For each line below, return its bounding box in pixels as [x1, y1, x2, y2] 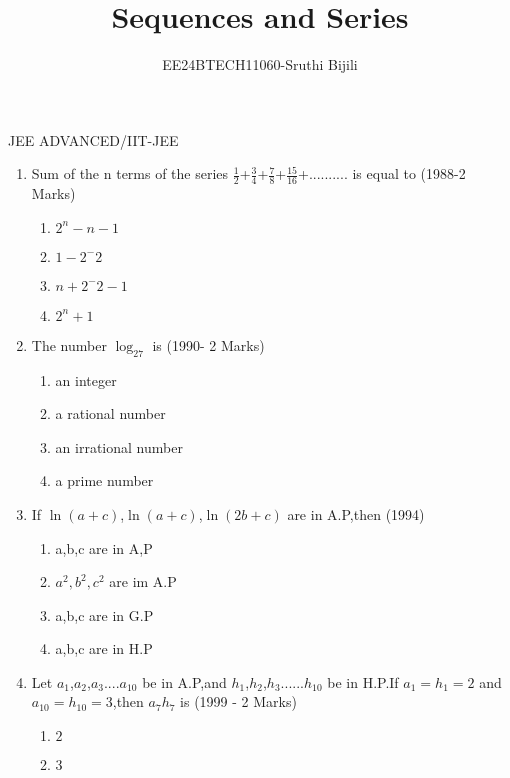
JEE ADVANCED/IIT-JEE [8, 129, 179, 150]
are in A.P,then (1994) [287, 503, 425, 524]
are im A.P [109, 571, 177, 592]
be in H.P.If [327, 671, 399, 692]
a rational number [55, 403, 166, 424]
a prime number [55, 470, 154, 491]
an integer [55, 369, 117, 390]
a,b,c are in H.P [55, 638, 153, 659]
